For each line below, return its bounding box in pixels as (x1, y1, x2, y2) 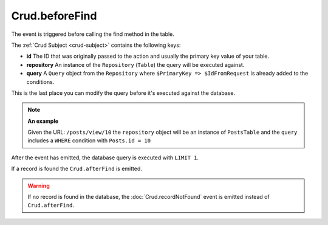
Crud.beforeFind (11, 9, 97, 22)
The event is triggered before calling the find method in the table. (11, 30, 174, 38)
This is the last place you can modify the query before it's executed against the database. (11, 89, 236, 97)
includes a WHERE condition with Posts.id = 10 (27, 137, 151, 144)
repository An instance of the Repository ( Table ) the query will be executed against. (26, 61, 245, 68)
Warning (27, 182, 50, 189)
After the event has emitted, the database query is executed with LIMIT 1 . (11, 154, 199, 161)
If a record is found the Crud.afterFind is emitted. (11, 165, 143, 173)
